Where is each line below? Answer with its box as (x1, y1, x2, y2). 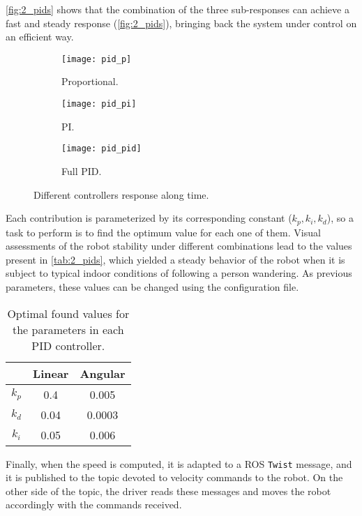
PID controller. (31, 337, 105, 354)
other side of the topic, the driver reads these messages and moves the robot (6, 483, 331, 498)
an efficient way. (6, 29, 74, 44)
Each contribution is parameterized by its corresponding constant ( (6, 211, 292, 225)
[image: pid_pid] (61, 144, 142, 154)
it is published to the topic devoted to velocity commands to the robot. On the (6, 470, 343, 485)
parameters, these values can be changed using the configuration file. (6, 279, 299, 294)
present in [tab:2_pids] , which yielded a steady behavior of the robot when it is (6, 252, 345, 266)
